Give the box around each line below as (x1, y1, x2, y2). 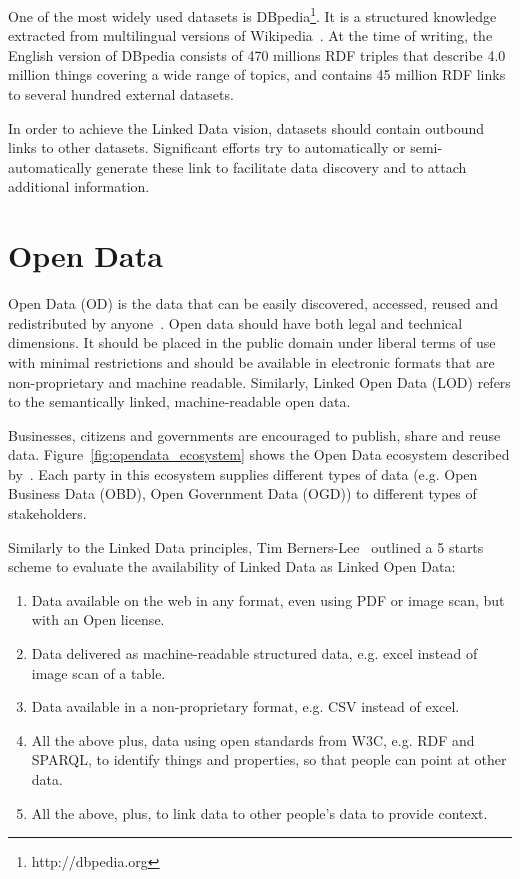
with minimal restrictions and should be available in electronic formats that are (8, 351, 495, 372)
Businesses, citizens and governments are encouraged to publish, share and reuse (8, 424, 501, 445)
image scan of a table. (31, 662, 166, 683)
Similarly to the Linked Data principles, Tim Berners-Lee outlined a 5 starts (8, 536, 484, 557)
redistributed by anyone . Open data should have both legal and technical (8, 312, 463, 333)
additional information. (8, 176, 150, 197)
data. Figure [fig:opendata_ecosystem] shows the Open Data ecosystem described (8, 444, 510, 465)
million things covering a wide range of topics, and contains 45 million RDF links (8, 64, 506, 85)
